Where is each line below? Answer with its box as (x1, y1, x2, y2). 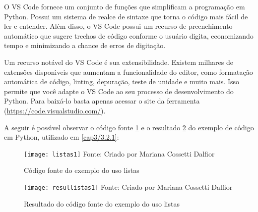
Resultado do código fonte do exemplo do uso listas (24, 198, 180, 209)
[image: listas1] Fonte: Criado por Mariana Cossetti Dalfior (24, 148, 215, 159)
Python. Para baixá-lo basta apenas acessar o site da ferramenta (4, 96, 200, 106)
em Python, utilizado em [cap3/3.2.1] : (4, 132, 119, 142)
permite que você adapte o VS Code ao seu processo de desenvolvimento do (4, 86, 234, 96)
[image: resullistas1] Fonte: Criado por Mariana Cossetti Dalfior (24, 181, 233, 192)
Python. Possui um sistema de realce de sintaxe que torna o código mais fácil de (4, 11, 248, 21)
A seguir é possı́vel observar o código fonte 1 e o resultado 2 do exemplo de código (4, 122, 254, 132)
